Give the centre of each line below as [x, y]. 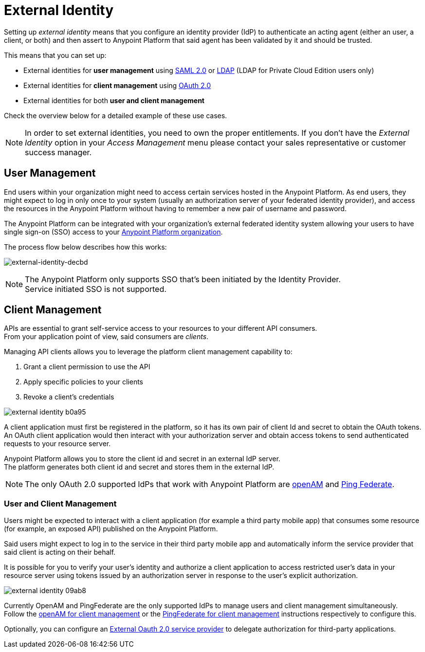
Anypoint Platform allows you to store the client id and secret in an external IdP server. [142, 459]
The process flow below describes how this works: [85, 247]
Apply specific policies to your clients [83, 382]
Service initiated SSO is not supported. [96, 289]
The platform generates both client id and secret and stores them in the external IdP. [139, 467]
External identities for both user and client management [114, 100]
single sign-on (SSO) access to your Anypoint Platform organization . [113, 232]
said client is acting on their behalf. [60, 552]
